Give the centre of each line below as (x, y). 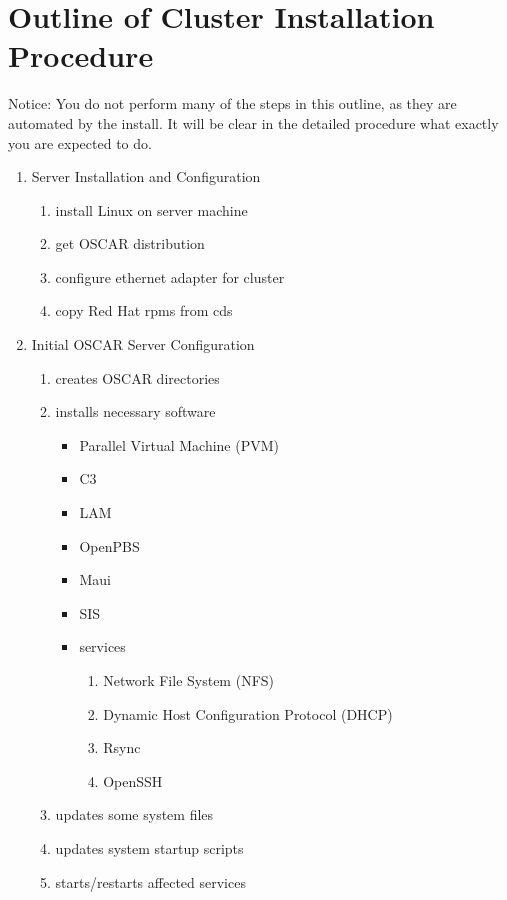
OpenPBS (109, 545)
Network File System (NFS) (189, 680)
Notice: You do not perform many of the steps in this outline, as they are (232, 103)
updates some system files (134, 814)
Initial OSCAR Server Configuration (143, 344)
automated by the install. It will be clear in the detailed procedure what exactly (253, 122)
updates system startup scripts (149, 847)
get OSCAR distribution (130, 243)
